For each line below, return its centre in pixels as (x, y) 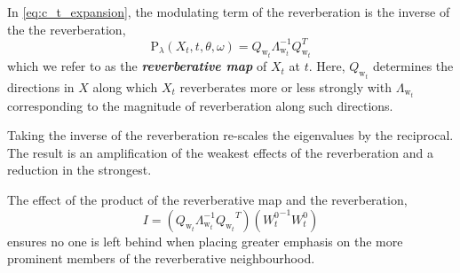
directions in (41, 86)
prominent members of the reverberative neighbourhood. (161, 258)
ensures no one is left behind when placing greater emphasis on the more (205, 241)
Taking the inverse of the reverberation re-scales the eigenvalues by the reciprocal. (230, 135)
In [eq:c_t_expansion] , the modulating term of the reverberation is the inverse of (229, 12)
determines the (413, 66)
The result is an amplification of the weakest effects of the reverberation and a (220, 152)
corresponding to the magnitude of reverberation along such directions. (200, 105)
